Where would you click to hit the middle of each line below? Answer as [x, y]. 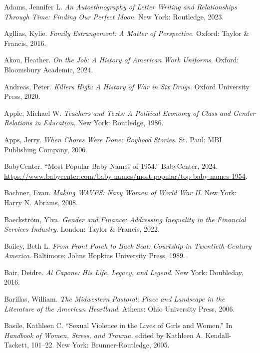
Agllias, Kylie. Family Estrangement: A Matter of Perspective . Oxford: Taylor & [127, 33]
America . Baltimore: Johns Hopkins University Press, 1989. [95, 255]
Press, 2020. [22, 96]
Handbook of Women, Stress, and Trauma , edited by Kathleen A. [104, 335]
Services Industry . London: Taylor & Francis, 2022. [82, 229]
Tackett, [16, 345]
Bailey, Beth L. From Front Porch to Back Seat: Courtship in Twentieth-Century [128, 245]
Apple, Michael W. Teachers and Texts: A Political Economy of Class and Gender [130, 113]
